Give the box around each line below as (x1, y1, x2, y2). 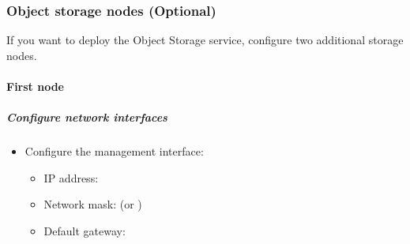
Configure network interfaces (6, 109, 167, 126)
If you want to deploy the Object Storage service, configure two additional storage (6, 32, 404, 48)
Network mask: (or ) (43, 196, 142, 212)
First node (6, 78, 64, 94)
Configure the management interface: (24, 143, 204, 160)
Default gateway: (43, 222, 126, 238)
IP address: (43, 169, 99, 186)
